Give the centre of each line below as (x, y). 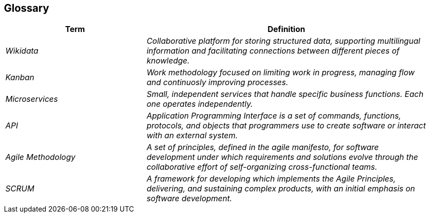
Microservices (32, 99)
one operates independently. (200, 104)
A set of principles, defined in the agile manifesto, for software (263, 147)
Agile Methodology (40, 157)
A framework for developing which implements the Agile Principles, (271, 179)
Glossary (27, 8)
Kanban (20, 77)
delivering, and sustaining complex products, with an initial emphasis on (281, 189)
